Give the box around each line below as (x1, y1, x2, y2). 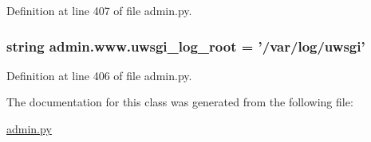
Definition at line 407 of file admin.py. (6, 2, 192, 18)
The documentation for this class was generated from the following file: (6, 94, 353, 110)
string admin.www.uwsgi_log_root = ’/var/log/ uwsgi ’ (6, 36, 365, 56)
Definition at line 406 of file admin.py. (6, 67, 192, 83)
